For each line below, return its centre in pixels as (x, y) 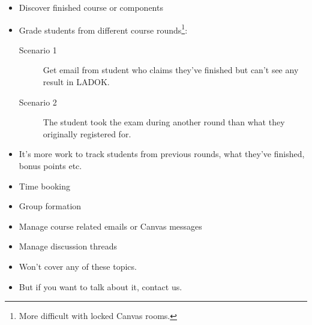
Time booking (44, 186)
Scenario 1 (38, 49)
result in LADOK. (76, 82)
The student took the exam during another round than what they (164, 122)
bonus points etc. (50, 165)
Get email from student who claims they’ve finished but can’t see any (171, 70)
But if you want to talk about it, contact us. (100, 286)
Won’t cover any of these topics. (78, 266)
